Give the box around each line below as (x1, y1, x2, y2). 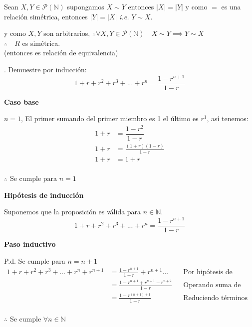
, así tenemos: (207, 113, 249, 124)
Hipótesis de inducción (4, 189, 84, 200)
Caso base (4, 96, 39, 107)
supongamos (67, 1, 104, 11)
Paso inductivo (4, 239, 56, 249)
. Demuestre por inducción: (4, 64, 87, 74)
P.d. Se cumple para (4, 255, 65, 266)
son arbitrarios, (43, 28, 90, 38)
